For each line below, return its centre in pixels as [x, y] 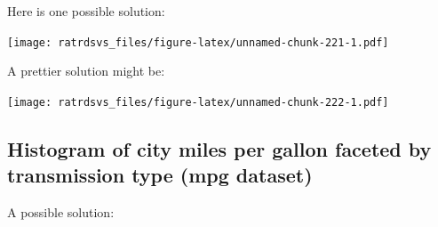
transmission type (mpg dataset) [160, 175]
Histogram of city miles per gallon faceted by [219, 148]
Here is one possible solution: [86, 11]
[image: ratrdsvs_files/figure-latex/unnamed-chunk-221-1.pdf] [198, 42]
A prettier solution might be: [86, 71]
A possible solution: [61, 212]
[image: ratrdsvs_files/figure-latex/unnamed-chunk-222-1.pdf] [198, 102]
